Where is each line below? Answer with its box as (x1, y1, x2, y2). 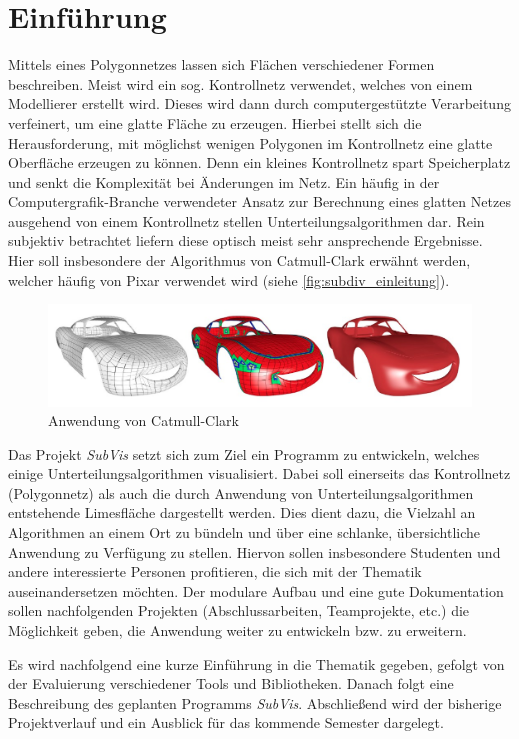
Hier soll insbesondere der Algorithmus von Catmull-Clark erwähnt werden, (8, 250, 471, 271)
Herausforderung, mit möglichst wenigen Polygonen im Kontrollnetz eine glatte (8, 132, 493, 153)
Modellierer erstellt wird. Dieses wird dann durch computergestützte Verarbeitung (8, 93, 511, 114)
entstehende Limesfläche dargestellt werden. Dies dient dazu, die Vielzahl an (8, 502, 476, 523)
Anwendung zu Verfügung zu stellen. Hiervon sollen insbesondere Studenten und (8, 541, 501, 562)
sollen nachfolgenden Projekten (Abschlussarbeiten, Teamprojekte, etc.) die (8, 600, 470, 621)
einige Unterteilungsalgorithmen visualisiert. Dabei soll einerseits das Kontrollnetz (8, 463, 511, 484)
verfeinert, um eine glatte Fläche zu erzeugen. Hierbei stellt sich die (8, 112, 422, 133)
